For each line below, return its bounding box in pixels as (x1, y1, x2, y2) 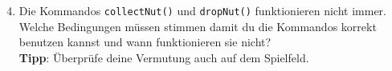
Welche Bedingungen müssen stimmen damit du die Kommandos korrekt (18, 18, 377, 34)
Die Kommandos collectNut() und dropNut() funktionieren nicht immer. (18, 2, 386, 18)
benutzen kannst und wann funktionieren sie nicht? (18, 34, 272, 50)
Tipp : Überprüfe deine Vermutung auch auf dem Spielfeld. (18, 49, 309, 65)
